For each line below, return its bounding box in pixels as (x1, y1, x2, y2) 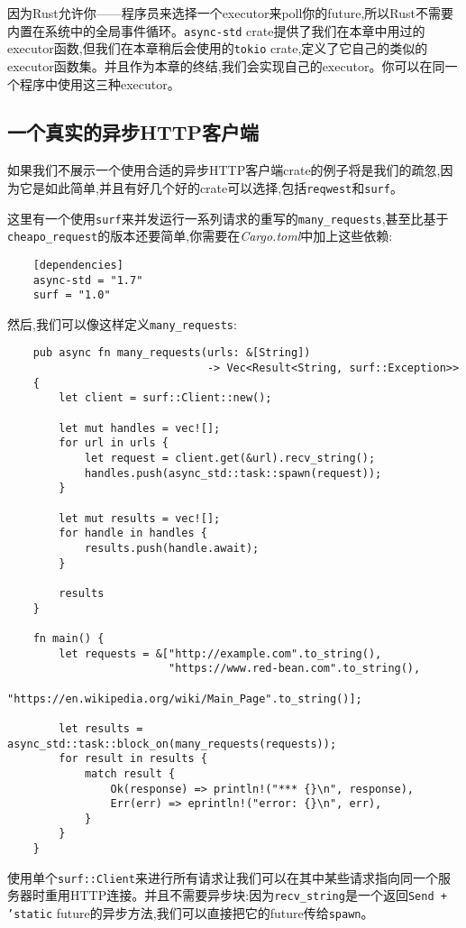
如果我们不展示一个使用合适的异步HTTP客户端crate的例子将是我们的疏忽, (7, 161, 441, 179)
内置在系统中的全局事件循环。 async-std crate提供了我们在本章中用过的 (7, 21, 425, 40)
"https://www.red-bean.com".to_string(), (168, 662, 421, 675)
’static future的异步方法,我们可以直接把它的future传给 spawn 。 (7, 904, 374, 923)
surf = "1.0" (32, 289, 111, 302)
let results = (59, 721, 143, 735)
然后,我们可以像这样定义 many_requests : (7, 314, 237, 333)
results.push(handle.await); (84, 542, 260, 556)
